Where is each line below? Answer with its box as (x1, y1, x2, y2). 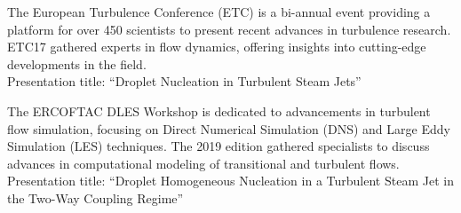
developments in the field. (7, 54, 147, 73)
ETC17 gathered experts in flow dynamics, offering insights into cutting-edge (7, 37, 426, 56)
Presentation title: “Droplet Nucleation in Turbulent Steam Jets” (7, 72, 362, 91)
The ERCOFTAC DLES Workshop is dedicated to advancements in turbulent (7, 101, 431, 120)
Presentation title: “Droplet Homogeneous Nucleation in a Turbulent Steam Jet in (7, 171, 454, 190)
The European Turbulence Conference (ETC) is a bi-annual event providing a (7, 3, 431, 20)
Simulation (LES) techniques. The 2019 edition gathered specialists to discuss (7, 137, 430, 155)
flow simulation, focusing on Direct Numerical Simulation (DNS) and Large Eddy (7, 119, 450, 138)
